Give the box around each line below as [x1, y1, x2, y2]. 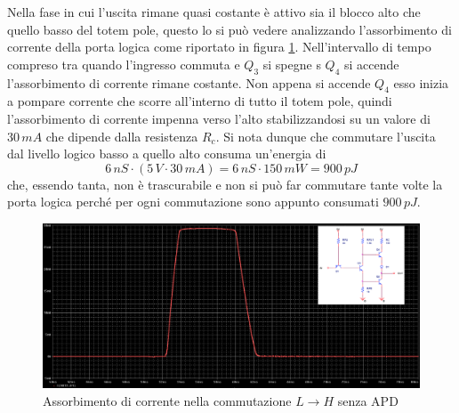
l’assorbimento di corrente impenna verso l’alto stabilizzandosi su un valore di [7, 109, 431, 127]
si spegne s [262, 54, 321, 73]
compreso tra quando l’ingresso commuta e [7, 54, 240, 73]
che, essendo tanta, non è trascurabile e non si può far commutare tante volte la [7, 174, 443, 193]
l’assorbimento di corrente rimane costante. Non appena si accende [7, 73, 371, 92]
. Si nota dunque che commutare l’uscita [215, 126, 436, 145]
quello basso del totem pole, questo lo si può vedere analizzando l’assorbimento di [7, 20, 452, 38]
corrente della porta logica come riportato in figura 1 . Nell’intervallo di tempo [7, 37, 431, 56]
